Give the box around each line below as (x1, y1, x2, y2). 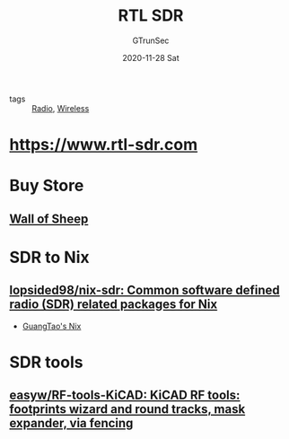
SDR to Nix (9, 247, 90, 268)
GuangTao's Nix (22, 320, 82, 331)
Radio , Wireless (31, 102, 90, 113)
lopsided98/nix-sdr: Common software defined (9, 283, 280, 298)
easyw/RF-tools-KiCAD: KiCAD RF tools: (9, 388, 241, 403)
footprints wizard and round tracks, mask (9, 401, 246, 417)
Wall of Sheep (9, 211, 89, 226)
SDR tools (9, 352, 83, 373)
